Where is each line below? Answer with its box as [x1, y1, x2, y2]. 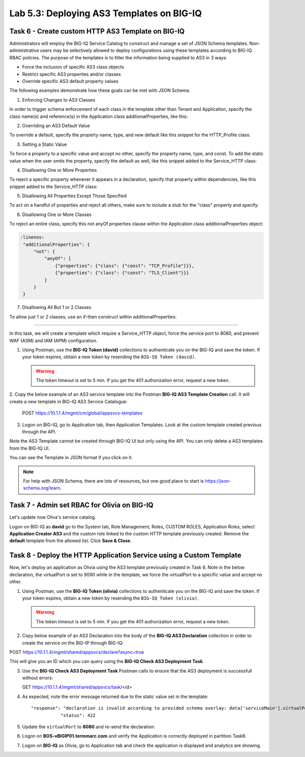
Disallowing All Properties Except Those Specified [22, 193, 127, 199]
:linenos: [20, 234, 45, 240]
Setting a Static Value [22, 141, 67, 147]
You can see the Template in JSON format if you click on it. [9, 455, 133, 461]
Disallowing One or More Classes [22, 211, 91, 217]
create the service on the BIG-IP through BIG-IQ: [22, 640, 124, 646]
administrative [9, 47, 39, 53]
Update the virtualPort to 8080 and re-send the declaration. [22, 724, 156, 730]
